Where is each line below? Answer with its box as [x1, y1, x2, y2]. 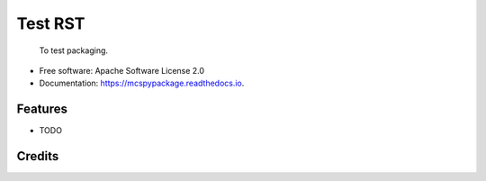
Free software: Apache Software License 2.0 [39, 65, 205, 76]
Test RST [16, 14, 85, 33]
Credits [16, 149, 59, 164]
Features [16, 102, 67, 117]
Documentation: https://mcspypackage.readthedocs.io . [39, 77, 245, 89]
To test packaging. [39, 45, 108, 56]
